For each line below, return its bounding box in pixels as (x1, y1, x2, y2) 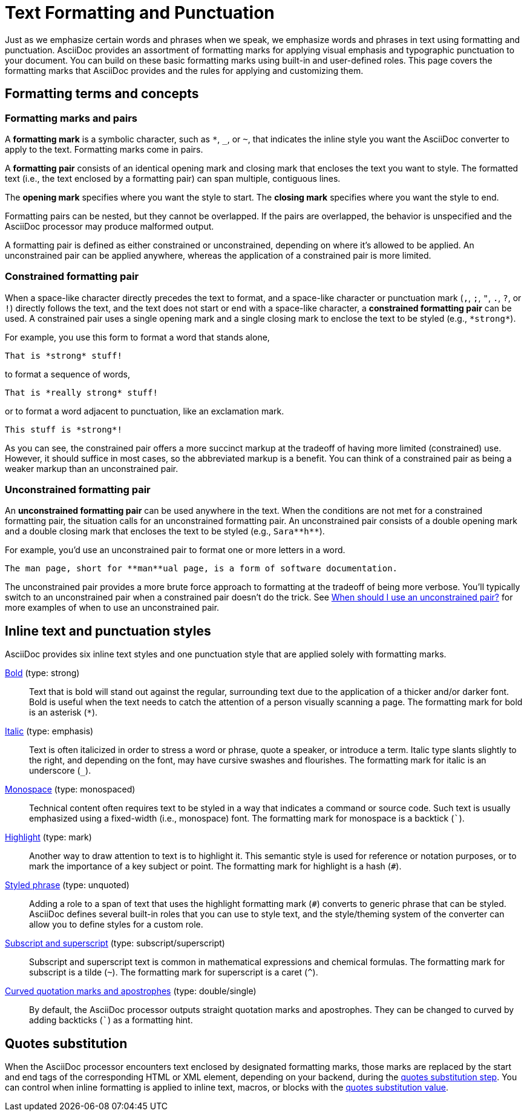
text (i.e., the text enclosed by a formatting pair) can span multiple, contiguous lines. (5, 173, 341, 184)
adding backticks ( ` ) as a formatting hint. (29, 1015, 193, 1026)
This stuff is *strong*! (5, 424, 122, 434)
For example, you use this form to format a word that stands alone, (5, 331, 270, 342)
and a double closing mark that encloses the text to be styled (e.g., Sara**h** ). (5, 526, 325, 537)
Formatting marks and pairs (5, 111, 137, 124)
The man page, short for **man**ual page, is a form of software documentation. (5, 563, 398, 574)
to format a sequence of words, (5, 368, 130, 379)
